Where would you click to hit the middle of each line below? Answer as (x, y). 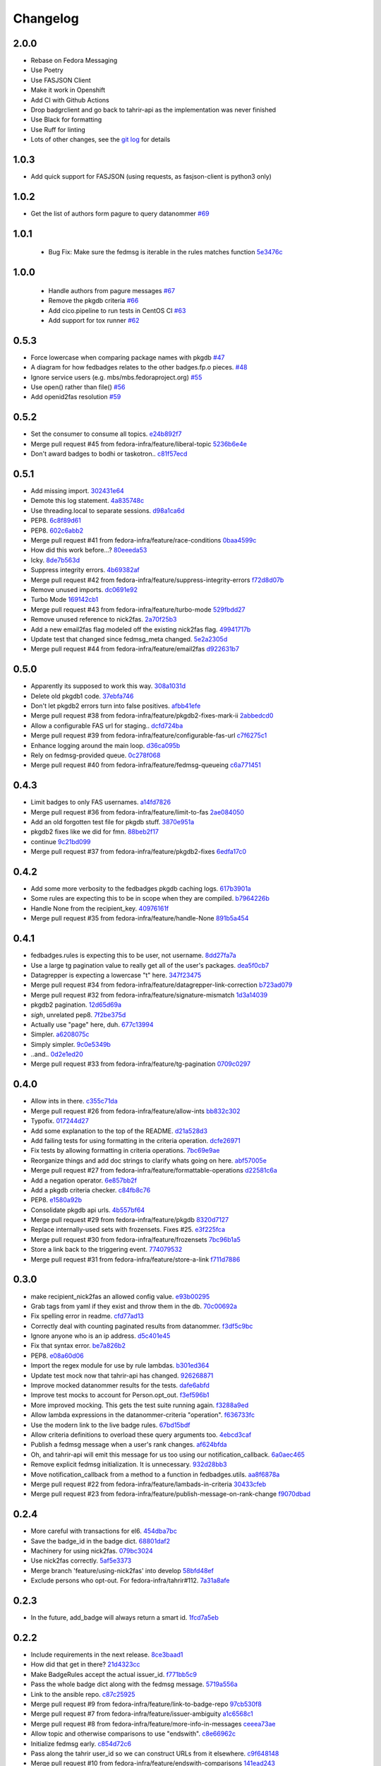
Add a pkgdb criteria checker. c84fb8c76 (91, 1190)
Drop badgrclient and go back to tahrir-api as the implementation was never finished (153, 110)
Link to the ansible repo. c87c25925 (83, 1694)
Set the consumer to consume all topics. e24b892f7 (106, 434)
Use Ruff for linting (58, 129)
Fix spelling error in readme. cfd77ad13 (87, 1316)
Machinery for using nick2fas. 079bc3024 (92, 1551)
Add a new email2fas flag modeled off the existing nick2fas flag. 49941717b (141, 629)
